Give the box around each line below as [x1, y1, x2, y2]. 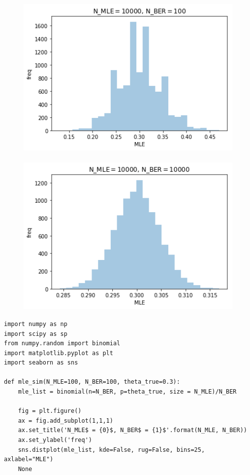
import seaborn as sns [4, 359, 78, 366]
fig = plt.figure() [18, 407, 82, 415]
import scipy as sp [4, 330, 67, 337]
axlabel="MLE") [4, 456, 54, 463]
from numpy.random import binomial [4, 340, 121, 347]
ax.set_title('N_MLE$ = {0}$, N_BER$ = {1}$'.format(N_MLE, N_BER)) [18, 427, 247, 434]
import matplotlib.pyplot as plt [4, 349, 113, 357]
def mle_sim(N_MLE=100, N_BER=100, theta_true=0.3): [4, 378, 180, 386]
